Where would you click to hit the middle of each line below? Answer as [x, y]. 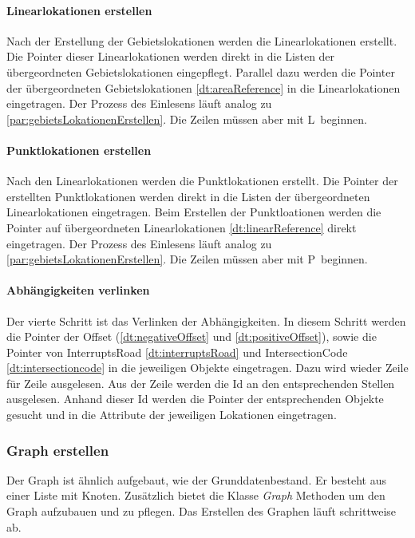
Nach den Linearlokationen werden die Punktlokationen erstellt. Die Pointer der [202, 181]
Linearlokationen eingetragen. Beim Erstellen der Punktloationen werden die [194, 212]
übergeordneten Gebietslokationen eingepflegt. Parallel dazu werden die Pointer [201, 71]
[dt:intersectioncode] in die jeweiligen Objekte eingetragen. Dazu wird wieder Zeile [207, 368]
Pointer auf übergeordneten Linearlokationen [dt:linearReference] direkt [182, 227]
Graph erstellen [58, 450]
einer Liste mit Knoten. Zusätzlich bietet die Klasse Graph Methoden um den [196, 495]
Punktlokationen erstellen [79, 150]
